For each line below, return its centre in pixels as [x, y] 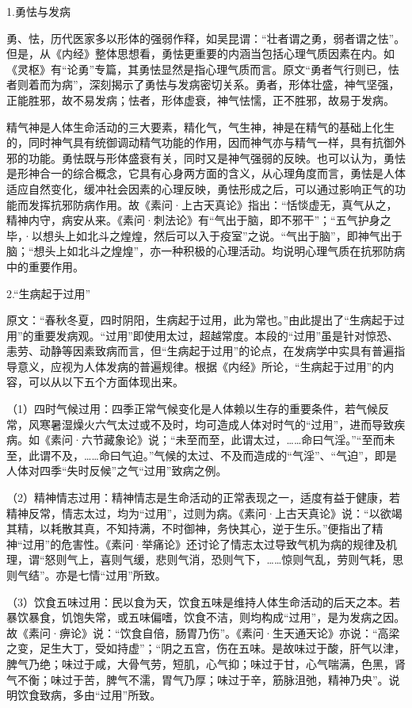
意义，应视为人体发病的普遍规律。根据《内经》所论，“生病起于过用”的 [200, 366]
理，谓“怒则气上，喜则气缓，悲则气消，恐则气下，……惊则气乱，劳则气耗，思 [205, 559]
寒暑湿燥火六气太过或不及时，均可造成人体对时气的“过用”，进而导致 [217, 424]
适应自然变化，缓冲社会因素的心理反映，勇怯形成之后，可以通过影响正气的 [200, 188]
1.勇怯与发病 [38, 11]
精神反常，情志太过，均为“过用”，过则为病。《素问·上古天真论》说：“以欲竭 [204, 513]
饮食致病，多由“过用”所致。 [89, 695]
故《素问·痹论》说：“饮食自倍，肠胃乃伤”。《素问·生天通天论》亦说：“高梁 [203, 632]
